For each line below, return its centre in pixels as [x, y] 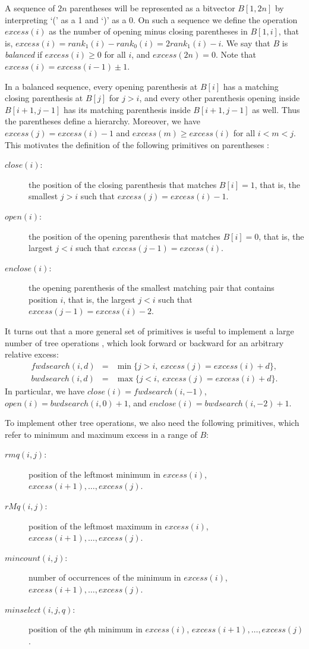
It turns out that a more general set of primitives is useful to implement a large [149, 331]
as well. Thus [276, 109]
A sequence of [30, 8]
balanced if [23, 54]
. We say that [246, 43]
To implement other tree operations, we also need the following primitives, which [152, 423]
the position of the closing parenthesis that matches [123, 184]
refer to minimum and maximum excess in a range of [101, 434]
